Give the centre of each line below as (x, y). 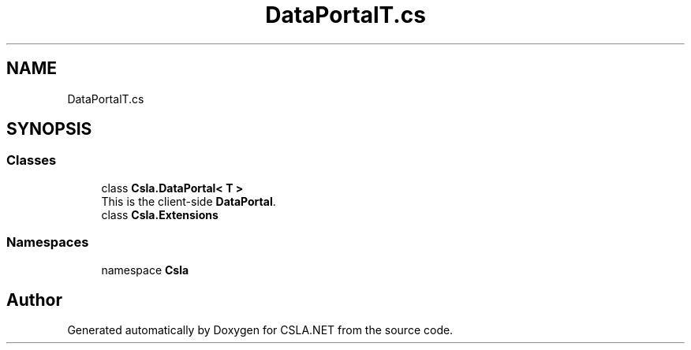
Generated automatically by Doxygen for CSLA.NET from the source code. (260, 330)
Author (34, 300)
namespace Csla (145, 270)
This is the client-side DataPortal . (189, 201)
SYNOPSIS (49, 129)
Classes (32, 160)
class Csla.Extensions (160, 214)
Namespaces (48, 242)
